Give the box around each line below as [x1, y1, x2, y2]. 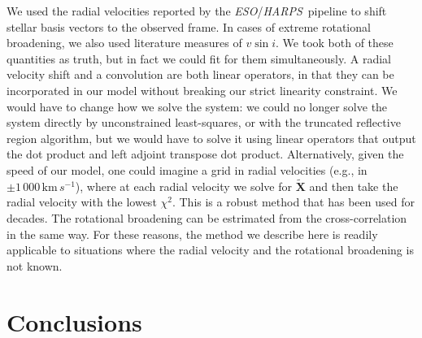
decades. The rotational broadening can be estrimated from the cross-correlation [7, 209, 407, 226]
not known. [7, 257, 63, 274]
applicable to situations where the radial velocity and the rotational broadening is [7, 241, 414, 258]
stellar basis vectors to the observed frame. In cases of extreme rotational [7, 18, 371, 35]
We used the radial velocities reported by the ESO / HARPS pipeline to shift [7, 2, 387, 19]
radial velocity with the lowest [7, 193, 157, 210]
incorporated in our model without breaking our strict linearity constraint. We [7, 81, 398, 98]
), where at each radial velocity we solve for [75, 177, 293, 194]
